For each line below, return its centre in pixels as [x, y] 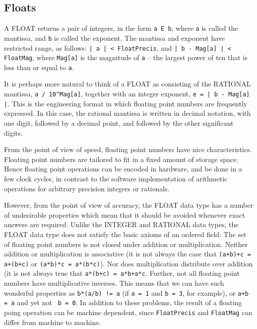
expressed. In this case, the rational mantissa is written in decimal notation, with [128, 113]
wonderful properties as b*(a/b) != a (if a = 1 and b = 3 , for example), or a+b [126, 292]
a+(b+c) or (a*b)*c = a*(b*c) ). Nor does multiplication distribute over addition [128, 263]
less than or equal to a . [39, 67]
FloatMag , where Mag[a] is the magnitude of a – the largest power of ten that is [126, 57]
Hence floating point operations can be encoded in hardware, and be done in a [123, 169]
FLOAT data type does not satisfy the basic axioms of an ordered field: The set [125, 234]
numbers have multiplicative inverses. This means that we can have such [114, 283]
